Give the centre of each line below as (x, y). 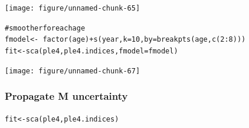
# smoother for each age (45, 28)
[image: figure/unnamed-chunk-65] (73, 8)
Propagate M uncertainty (66, 96)
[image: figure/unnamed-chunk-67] (73, 71)
